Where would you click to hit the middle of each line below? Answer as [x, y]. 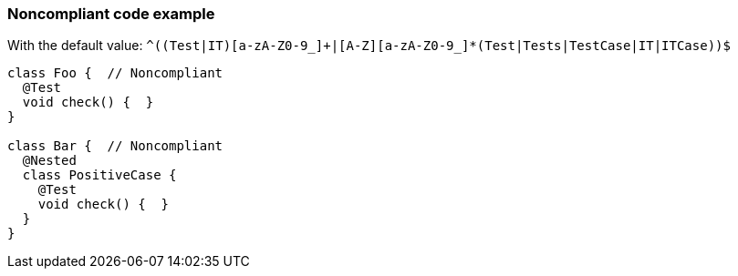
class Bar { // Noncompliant [115, 146]
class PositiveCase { [99, 175]
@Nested [49, 161]
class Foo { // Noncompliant [115, 73]
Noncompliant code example [111, 14]
